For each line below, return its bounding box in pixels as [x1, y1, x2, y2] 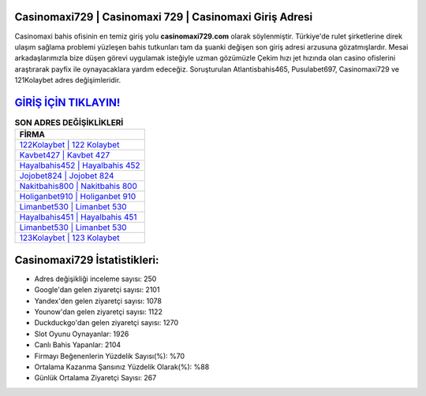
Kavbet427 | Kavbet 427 [19, 150, 110, 161]
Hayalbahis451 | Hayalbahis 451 [19, 212, 137, 223]
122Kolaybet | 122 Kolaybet [19, 139, 120, 150]
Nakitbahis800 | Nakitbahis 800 [19, 181, 138, 192]
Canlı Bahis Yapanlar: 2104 [34, 340, 121, 350]
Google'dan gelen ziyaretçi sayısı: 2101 [34, 285, 160, 294]
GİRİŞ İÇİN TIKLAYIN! [14, 95, 121, 109]
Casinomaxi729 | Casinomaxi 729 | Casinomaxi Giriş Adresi [14, 10, 313, 24]
